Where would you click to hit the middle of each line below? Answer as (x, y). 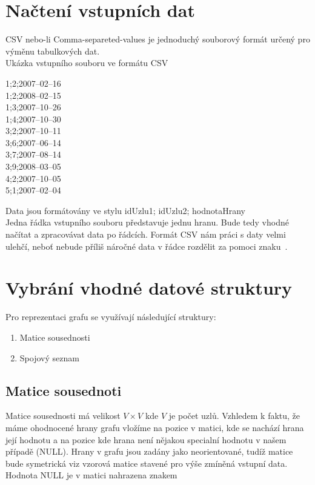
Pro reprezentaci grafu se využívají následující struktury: (111, 317)
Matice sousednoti (64, 390)
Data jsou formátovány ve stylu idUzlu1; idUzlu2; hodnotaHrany (125, 210)
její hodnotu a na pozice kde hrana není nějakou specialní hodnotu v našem (146, 439)
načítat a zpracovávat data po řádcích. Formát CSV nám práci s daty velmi (146, 234)
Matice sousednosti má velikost (63, 416)
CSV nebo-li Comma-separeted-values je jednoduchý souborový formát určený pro (158, 39)
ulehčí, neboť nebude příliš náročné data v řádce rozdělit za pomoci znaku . (147, 246)
